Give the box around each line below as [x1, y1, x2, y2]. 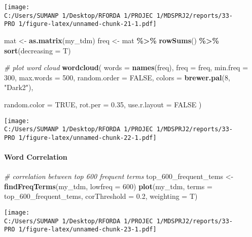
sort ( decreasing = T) [4, 45, 71, 55]
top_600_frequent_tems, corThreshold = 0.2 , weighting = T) [4, 191, 198, 201]
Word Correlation [4, 152, 67, 162]
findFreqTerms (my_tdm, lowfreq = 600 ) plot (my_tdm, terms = [4, 181, 212, 191]
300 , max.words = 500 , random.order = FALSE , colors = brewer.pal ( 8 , [4, 72, 230, 82]
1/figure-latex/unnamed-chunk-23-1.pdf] [18, 226, 157, 233]
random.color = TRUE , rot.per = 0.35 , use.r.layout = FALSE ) [4, 99, 202, 109]
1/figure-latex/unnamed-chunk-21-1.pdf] [18, 20, 157, 28]
